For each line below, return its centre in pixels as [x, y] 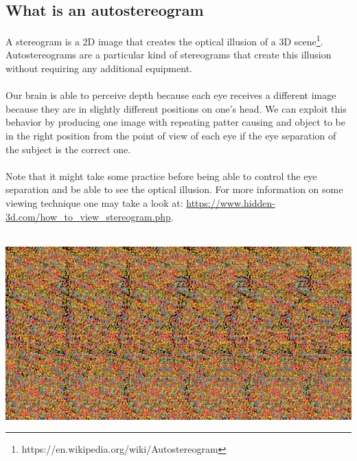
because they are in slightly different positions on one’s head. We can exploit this [176, 108]
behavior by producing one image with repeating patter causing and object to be [175, 122]
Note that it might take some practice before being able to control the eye [161, 176]
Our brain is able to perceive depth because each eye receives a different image [171, 95]
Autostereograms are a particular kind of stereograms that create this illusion [169, 55]
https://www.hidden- [231, 202]
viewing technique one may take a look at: [94, 202]
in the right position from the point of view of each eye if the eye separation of [171, 136]
